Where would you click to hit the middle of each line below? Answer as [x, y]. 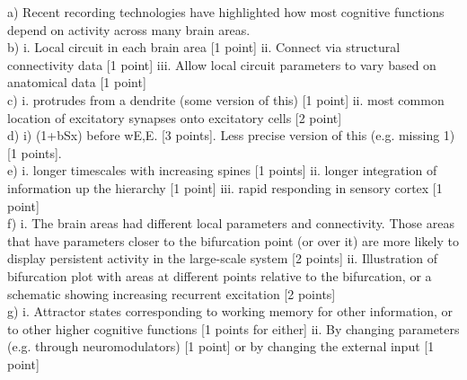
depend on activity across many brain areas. [129, 29]
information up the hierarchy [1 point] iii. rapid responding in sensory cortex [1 [225, 187]
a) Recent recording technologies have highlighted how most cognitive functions [226, 12]
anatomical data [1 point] [77, 82]
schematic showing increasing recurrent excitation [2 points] [172, 293]
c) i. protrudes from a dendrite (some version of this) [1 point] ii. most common [226, 99]
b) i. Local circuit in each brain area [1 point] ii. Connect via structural [204, 47]
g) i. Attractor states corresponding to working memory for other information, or [230, 311]
